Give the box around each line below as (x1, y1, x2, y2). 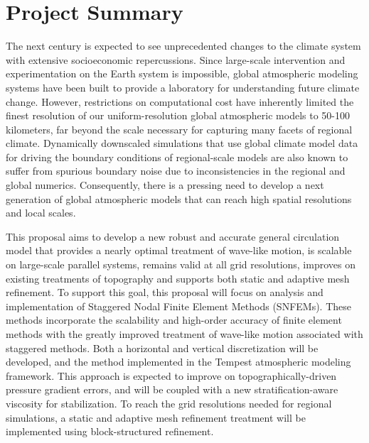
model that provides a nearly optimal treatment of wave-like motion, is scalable (6, 243, 352, 258)
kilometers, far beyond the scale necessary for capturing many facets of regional (6, 121, 353, 136)
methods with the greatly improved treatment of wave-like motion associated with (6, 327, 363, 341)
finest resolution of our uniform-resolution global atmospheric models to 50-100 (6, 108, 350, 123)
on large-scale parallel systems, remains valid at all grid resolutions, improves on (6, 257, 355, 272)
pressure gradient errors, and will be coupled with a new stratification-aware (6, 382, 338, 397)
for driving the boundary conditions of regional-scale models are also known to (6, 149, 348, 164)
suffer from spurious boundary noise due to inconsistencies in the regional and (6, 163, 346, 178)
